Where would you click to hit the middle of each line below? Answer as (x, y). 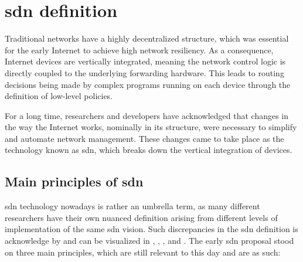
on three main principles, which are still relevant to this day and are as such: (143, 252)
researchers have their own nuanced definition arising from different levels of (141, 217)
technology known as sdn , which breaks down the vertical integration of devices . (149, 150)
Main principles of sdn (74, 181)
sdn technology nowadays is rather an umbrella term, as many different (132, 206)
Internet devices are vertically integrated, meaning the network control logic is (145, 61)
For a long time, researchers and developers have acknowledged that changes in (147, 115)
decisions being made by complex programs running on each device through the (148, 84)
